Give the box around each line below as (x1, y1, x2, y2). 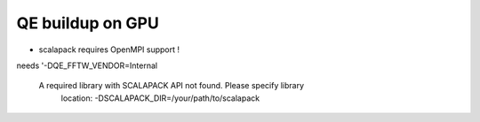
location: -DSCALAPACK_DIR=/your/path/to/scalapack (60, 93, 260, 103)
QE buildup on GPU (16, 13, 159, 33)
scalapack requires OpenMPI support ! (38, 44, 180, 55)
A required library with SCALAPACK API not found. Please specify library (38, 80, 305, 91)
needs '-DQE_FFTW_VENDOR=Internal (16, 60, 158, 71)
